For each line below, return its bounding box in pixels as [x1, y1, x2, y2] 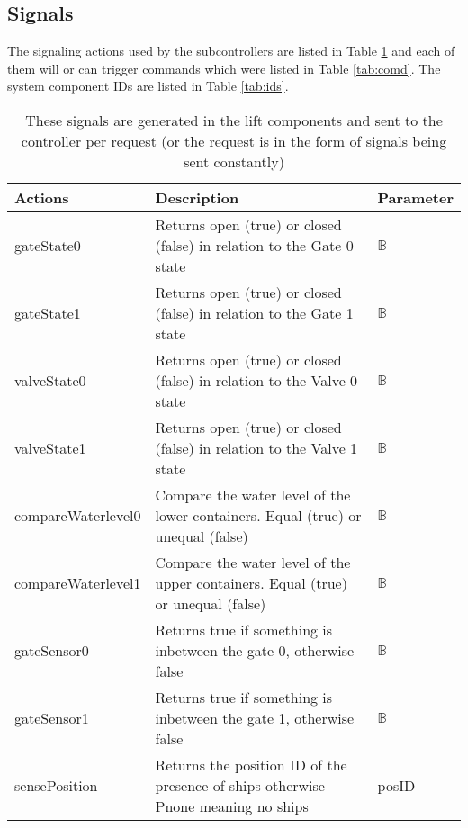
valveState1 [14, 436, 86, 458]
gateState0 [14, 234, 81, 256]
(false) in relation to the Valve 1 [155, 436, 358, 458]
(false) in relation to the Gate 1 [155, 301, 354, 323]
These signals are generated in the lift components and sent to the [25, 109, 443, 130]
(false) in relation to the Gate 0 [155, 234, 354, 256]
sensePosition [14, 774, 98, 796]
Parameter [377, 186, 454, 208]
